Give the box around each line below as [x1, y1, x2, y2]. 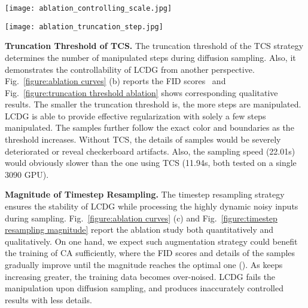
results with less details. [5, 293, 92, 306]
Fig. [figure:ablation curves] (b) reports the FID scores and [5, 75, 226, 87]
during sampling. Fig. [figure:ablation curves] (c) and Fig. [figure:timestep [5, 211, 277, 224]
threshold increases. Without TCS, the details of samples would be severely [5, 133, 281, 146]
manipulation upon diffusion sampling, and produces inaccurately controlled [5, 282, 283, 294]
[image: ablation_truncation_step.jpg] [5, 22, 163, 31]
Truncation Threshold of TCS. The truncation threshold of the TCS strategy [5, 39, 304, 52]
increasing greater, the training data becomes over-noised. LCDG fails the [5, 270, 276, 282]
